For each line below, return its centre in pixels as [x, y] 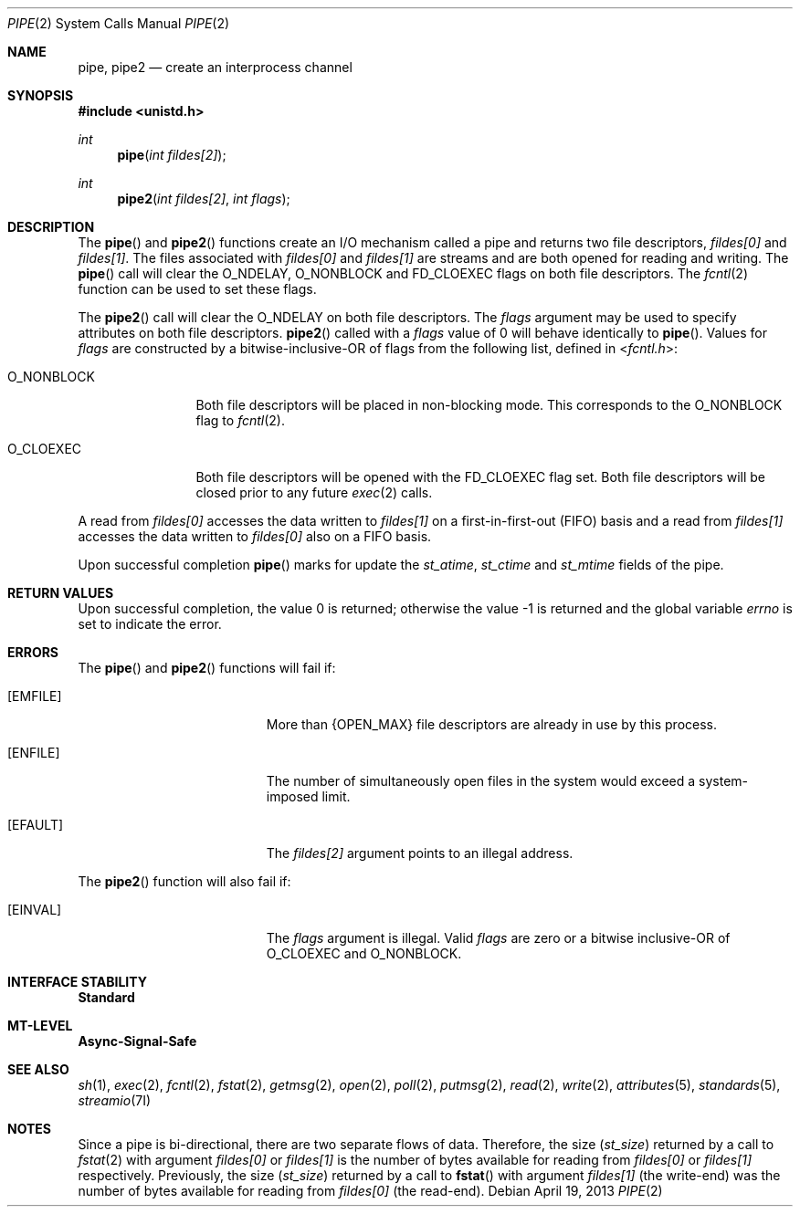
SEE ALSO [38, 1069]
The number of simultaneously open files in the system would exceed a [481, 781]
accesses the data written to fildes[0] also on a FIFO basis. [255, 536]
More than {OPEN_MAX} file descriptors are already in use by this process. [492, 724]
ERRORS [33, 652]
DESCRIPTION [51, 227]
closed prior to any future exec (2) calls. [314, 492]
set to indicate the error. [150, 624]
